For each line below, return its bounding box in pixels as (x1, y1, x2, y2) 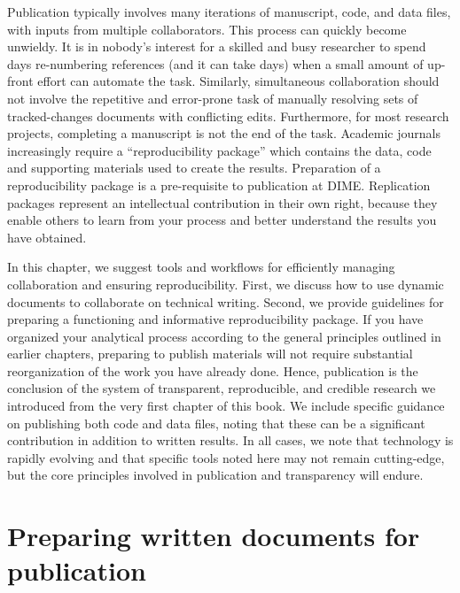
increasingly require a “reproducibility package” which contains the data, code (7, 141, 432, 159)
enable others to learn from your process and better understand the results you (7, 211, 437, 229)
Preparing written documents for (7, 518, 420, 554)
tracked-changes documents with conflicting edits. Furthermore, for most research (7, 106, 449, 125)
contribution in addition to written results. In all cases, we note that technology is (7, 431, 454, 450)
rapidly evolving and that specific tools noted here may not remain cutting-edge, (7, 448, 445, 466)
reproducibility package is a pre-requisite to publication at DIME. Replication (7, 175, 431, 194)
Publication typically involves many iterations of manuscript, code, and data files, (7, 3, 451, 20)
